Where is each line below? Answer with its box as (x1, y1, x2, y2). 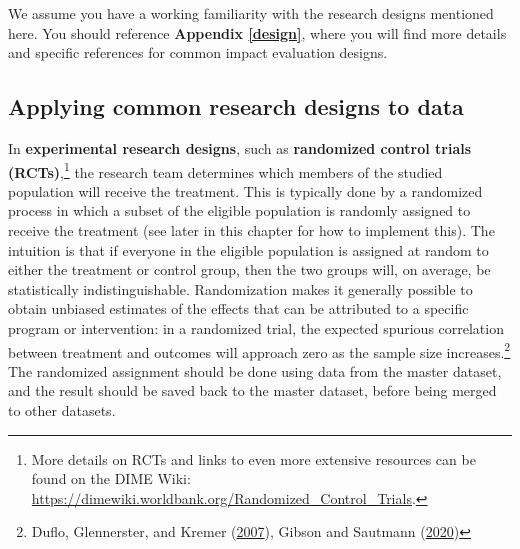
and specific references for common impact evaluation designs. (8, 42, 388, 63)
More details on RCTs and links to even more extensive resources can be (31, 448, 476, 469)
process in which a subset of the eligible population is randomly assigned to (8, 200, 471, 221)
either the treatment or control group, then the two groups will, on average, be (8, 259, 491, 280)
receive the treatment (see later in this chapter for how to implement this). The (8, 220, 495, 241)
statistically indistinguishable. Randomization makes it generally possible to (8, 278, 473, 299)
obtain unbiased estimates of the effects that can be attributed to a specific (8, 298, 469, 319)
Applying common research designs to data (8, 91, 464, 122)
